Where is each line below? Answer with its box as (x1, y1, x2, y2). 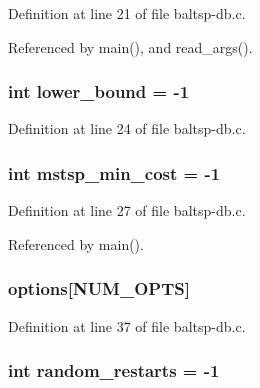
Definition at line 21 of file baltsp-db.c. (8, 3, 246, 23)
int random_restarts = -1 (8, 358, 220, 383)
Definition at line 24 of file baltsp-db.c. (8, 118, 246, 139)
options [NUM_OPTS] (8, 276, 190, 301)
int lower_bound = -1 (8, 79, 190, 104)
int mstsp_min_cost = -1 (8, 160, 221, 185)
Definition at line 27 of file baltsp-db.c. (8, 200, 246, 221)
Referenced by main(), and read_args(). (8, 36, 253, 57)
